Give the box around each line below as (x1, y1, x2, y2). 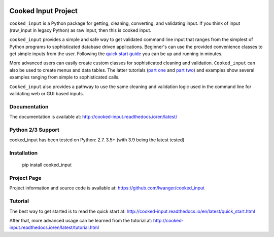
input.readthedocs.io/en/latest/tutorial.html (9, 224, 99, 230)
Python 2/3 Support (9, 126, 59, 133)
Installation (9, 149, 38, 156)
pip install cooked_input (22, 162, 72, 168)
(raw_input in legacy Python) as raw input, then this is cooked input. (9, 27, 152, 33)
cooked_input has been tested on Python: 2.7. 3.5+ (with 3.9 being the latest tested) (9, 137, 185, 143)
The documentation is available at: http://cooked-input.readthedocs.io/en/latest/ (9, 114, 178, 120)
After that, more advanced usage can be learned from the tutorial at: (9, 217, 152, 223)
